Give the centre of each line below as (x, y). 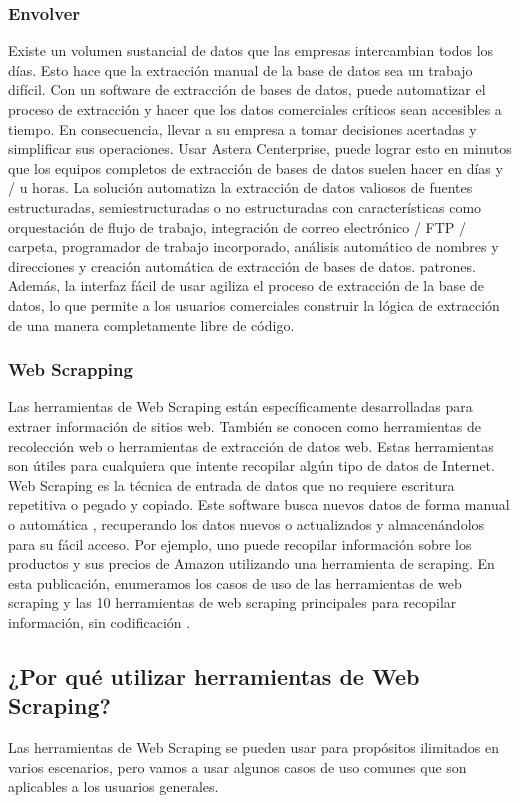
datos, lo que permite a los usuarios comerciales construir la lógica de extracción (254, 304)
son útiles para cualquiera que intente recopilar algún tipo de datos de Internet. (251, 465)
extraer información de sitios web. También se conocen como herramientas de (244, 425)
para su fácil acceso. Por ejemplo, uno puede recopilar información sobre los (240, 543)
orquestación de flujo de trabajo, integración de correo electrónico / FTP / (237, 226)
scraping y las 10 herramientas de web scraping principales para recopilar (232, 602)
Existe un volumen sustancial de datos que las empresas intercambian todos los (251, 50)
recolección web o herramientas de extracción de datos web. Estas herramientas (251, 445)
